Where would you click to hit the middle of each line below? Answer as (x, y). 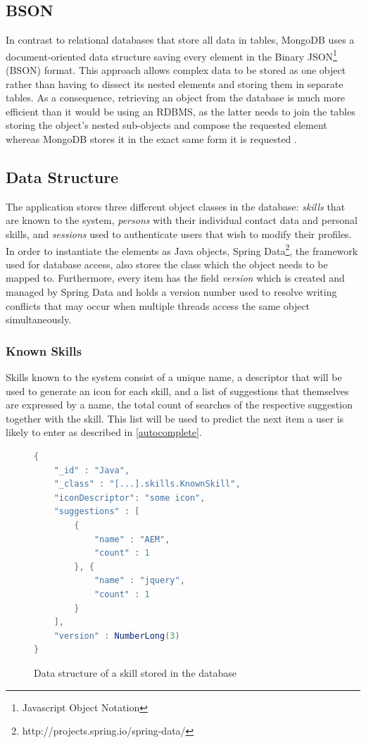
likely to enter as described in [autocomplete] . (104, 432)
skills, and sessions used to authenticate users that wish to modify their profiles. (179, 234)
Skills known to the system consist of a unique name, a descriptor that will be (174, 377)
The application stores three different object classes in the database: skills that (176, 206)
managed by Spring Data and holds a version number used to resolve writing (171, 292)
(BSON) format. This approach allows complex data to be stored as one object (176, 70)
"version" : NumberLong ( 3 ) (117, 636)
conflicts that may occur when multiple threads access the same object (158, 305)
